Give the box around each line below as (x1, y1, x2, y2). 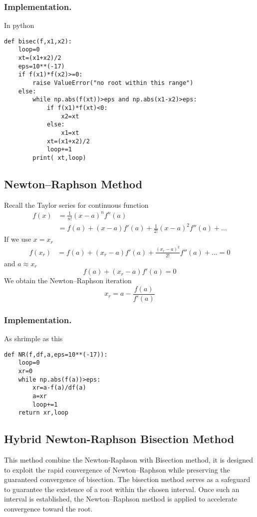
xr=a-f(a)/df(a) (32, 384, 86, 392)
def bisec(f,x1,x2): (4, 37, 72, 45)
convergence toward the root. (4, 504, 93, 514)
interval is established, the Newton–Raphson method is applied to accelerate (4, 494, 238, 504)
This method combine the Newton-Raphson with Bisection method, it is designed (4, 455, 253, 465)
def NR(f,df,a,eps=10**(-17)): (4, 351, 108, 358)
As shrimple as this (4, 333, 63, 343)
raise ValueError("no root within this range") (32, 79, 194, 87)
